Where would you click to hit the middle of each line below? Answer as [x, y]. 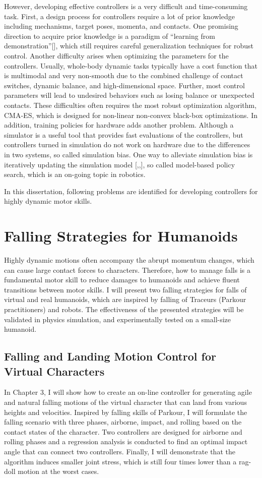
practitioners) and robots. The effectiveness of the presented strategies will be [124, 309]
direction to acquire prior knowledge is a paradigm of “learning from [110, 36]
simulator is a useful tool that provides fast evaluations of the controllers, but [124, 134]
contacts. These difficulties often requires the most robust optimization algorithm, [130, 105]
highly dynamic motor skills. [48, 201]
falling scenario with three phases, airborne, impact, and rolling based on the [123, 422]
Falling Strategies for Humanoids [121, 236]
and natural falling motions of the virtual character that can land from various [125, 402]
